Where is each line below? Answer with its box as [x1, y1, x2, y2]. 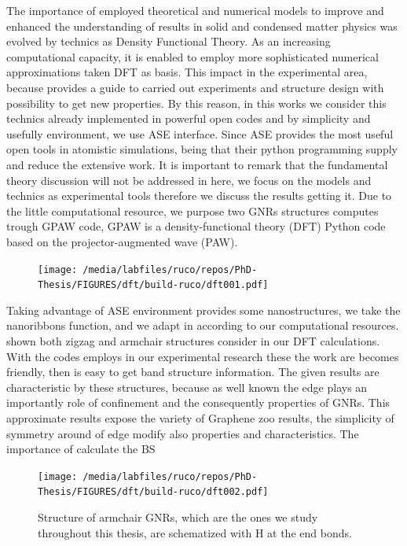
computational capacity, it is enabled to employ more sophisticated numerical [6, 48, 379, 65]
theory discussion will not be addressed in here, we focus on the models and [6, 172, 372, 188]
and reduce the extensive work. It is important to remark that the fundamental [6, 156, 388, 172]
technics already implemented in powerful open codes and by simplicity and [6, 110, 371, 127]
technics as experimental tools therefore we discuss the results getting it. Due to [6, 187, 392, 204]
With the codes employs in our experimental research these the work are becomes [6, 348, 399, 364]
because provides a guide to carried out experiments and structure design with [6, 79, 384, 95]
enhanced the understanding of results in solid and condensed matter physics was [6, 17, 398, 34]
